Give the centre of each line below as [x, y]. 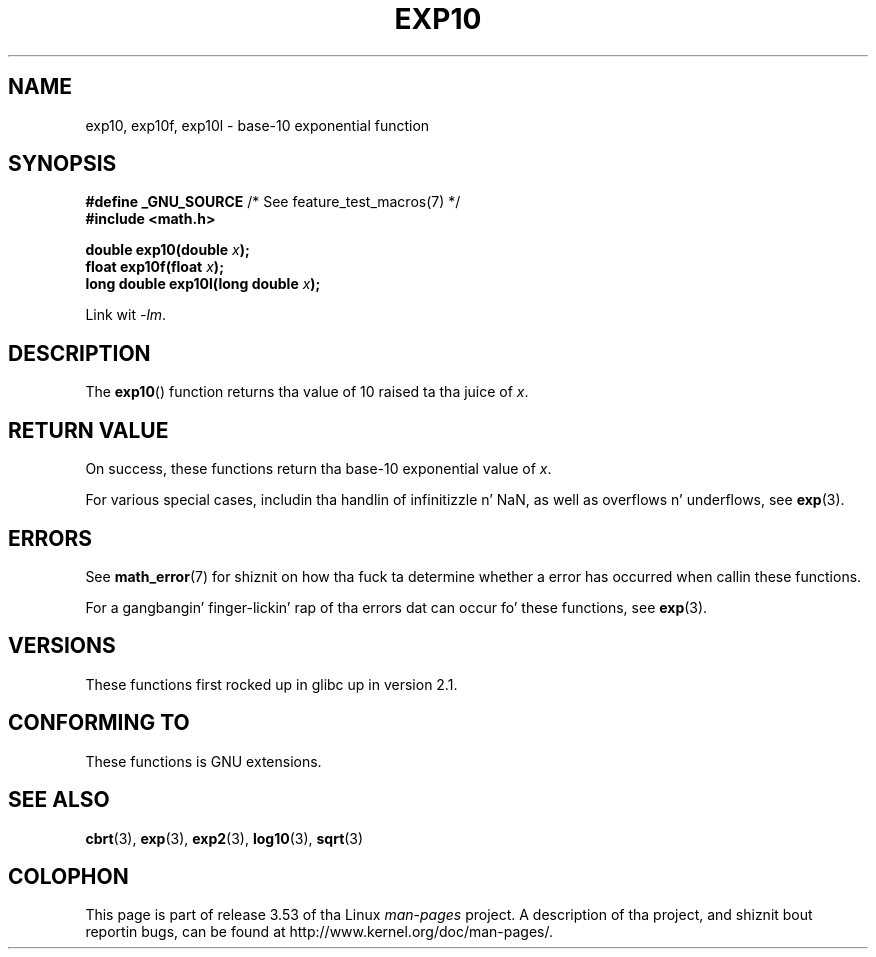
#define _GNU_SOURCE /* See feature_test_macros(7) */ [273, 202]
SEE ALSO [59, 800]
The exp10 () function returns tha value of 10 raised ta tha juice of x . [307, 392]
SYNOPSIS [62, 164]
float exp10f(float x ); [154, 267]
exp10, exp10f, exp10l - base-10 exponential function [257, 125]
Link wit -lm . [126, 315]
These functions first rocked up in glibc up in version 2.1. [271, 684]
